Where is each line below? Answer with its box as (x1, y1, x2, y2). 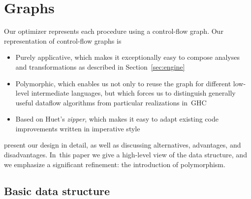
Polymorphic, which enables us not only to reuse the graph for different (15, 78, 231, 88)
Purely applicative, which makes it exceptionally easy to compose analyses (15, 52, 240, 62)
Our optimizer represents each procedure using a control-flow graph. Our (4, 26, 223, 36)
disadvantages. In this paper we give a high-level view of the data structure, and (4, 149, 247, 160)
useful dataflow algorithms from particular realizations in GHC (15, 97, 207, 107)
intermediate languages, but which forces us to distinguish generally (31, 88, 236, 98)
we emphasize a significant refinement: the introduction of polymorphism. (4, 159, 225, 169)
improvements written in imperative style (15, 123, 140, 133)
